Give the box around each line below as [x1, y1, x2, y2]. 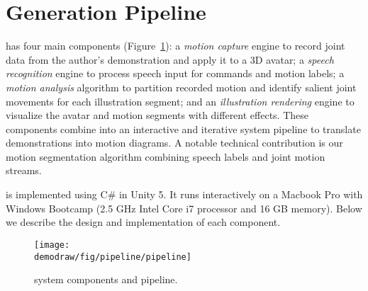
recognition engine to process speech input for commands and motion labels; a [6, 66, 345, 81]
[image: [34, 239, 70, 250]
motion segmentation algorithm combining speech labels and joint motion [6, 149, 325, 164]
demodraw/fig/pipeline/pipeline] [34, 251, 191, 262]
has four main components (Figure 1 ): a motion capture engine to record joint [6, 38, 345, 53]
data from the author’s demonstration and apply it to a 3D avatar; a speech [6, 52, 334, 67]
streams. [6, 163, 42, 178]
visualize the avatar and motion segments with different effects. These [6, 108, 308, 122]
